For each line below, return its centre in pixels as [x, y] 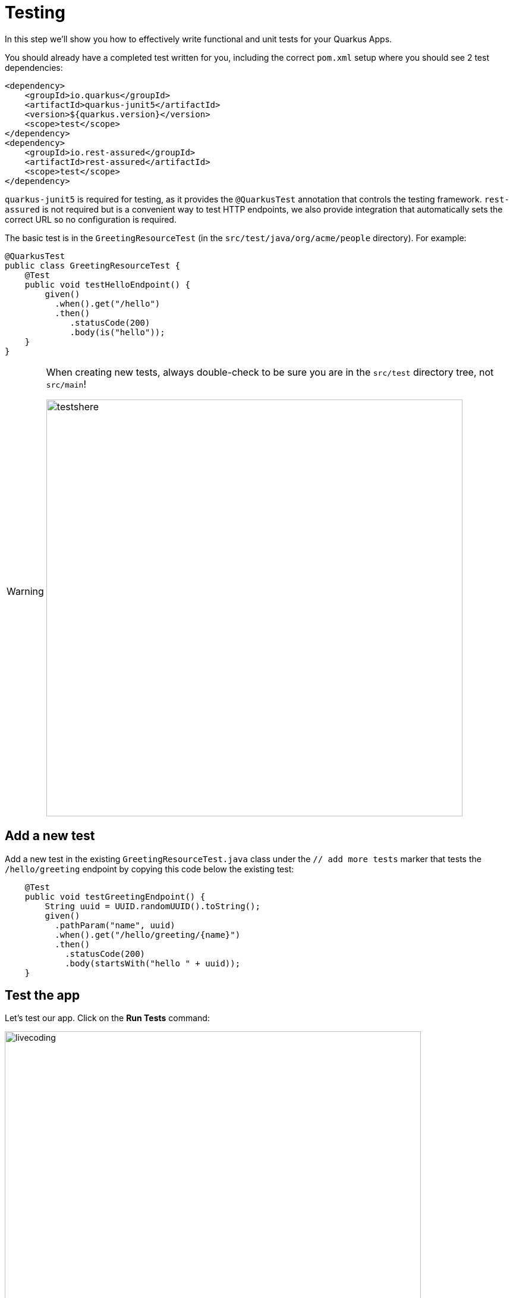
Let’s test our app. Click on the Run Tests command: [107, 1018]
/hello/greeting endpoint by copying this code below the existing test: [150, 869]
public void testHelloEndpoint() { [107, 284]
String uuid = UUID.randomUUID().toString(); [152, 906]
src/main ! [66, 384]
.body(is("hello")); [117, 332]
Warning [25, 591]
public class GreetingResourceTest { [93, 265]
